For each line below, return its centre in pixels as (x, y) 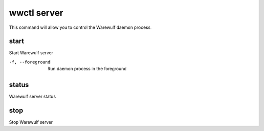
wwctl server (36, 13)
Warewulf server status (33, 97)
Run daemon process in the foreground (87, 69)
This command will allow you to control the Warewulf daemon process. (80, 27)
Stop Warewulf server (31, 122)
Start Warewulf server (31, 53)
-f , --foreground (30, 62)
